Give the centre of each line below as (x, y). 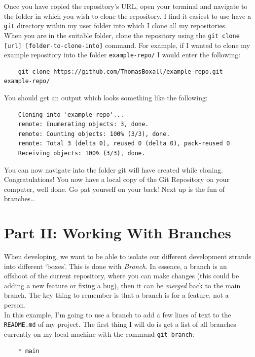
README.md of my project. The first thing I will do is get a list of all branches (120, 324)
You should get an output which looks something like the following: (106, 97)
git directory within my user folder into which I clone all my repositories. (116, 25)
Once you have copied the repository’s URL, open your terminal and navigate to (126, 6)
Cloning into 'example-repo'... (71, 114)
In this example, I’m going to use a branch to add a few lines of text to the (118, 314)
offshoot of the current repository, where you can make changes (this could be (122, 276)
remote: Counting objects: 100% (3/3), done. (94, 134)
